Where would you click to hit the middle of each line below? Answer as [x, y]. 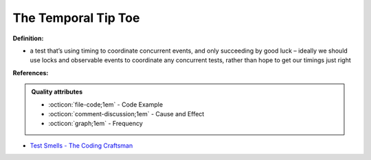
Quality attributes [57, 92]
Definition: [28, 38]
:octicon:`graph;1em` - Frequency [96, 124]
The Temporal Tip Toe [76, 18]
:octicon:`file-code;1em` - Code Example [106, 104]
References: [31, 72]
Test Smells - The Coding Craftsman [81, 145]
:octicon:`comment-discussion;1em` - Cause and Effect [126, 114]
